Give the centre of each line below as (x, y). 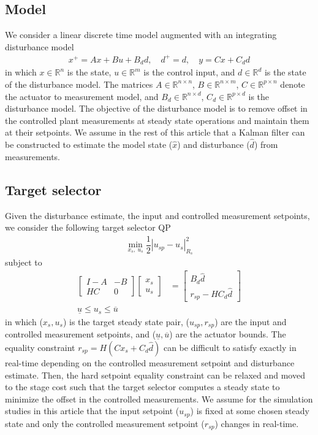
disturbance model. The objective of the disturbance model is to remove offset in (156, 108)
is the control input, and (189, 72)
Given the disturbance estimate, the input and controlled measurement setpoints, (157, 215)
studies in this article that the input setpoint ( (92, 411)
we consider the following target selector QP (88, 227)
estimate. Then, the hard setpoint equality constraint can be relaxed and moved (155, 375)
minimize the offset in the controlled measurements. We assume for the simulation (159, 398)
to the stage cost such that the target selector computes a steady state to (142, 387)
